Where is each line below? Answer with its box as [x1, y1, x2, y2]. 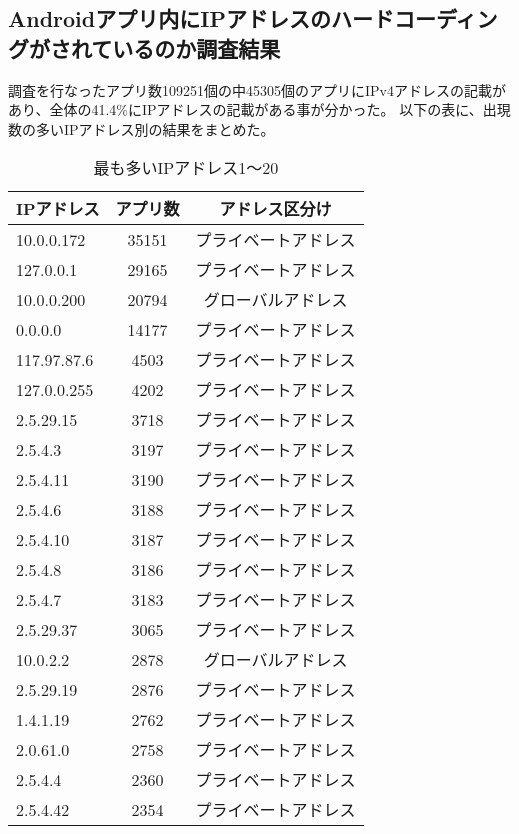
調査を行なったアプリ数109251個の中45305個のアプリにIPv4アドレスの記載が [8, 79, 506, 100]
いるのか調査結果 [112, 32, 281, 63]
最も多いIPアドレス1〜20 [93, 156, 279, 180]
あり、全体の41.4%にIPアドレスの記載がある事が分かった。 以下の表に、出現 [8, 99, 511, 120]
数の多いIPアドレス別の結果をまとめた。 [8, 118, 275, 139]
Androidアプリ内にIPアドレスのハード [8, 3, 394, 34]
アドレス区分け [219, 197, 332, 221]
